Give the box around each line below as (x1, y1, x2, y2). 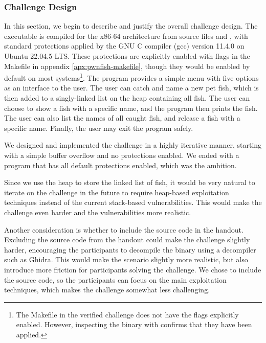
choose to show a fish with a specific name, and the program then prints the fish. (4, 102, 258, 113)
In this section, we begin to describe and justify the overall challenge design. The (4, 20, 258, 31)
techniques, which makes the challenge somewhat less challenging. (4, 284, 210, 295)
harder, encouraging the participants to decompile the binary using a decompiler (4, 244, 256, 255)
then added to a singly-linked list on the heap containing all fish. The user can (4, 93, 250, 103)
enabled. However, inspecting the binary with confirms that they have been (16, 319, 252, 330)
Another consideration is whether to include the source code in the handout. (4, 224, 243, 235)
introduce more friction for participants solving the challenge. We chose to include (4, 264, 261, 275)
